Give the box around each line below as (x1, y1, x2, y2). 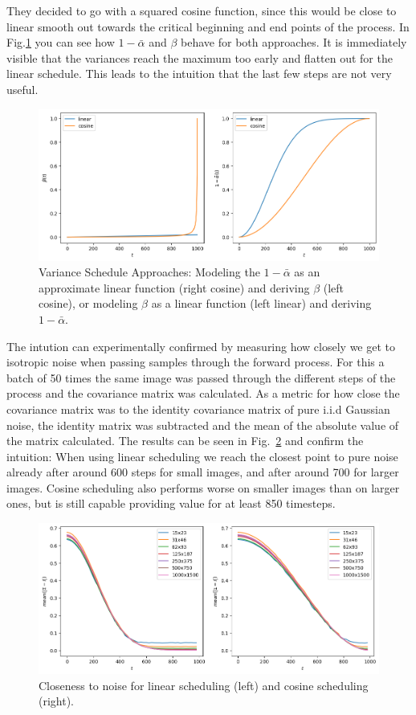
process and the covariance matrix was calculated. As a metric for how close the (6, 385, 400, 402)
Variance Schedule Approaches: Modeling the (39, 264, 260, 280)
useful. (6, 80, 39, 97)
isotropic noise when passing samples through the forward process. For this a (6, 353, 385, 370)
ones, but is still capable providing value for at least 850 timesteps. (6, 495, 336, 512)
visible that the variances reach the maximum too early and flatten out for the (6, 49, 393, 66)
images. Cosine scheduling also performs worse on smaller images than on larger (6, 479, 400, 496)
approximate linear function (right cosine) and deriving (39, 279, 310, 296)
